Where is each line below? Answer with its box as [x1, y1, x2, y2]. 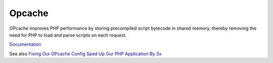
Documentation [9, 41, 41, 47]
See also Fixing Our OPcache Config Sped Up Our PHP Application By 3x [9, 50, 162, 56]
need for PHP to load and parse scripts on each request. [9, 32, 127, 38]
